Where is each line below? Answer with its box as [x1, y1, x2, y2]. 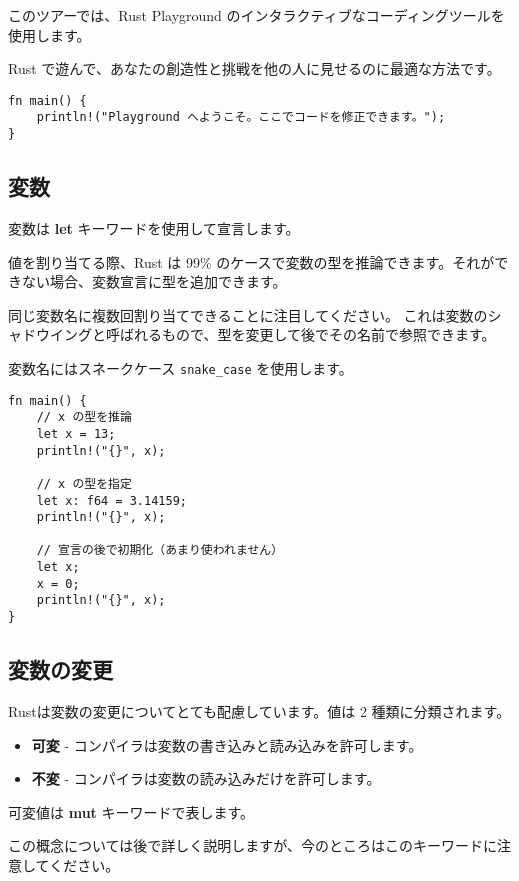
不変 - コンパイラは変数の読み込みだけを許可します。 [31, 768, 381, 789]
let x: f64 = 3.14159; [36, 493, 187, 508]
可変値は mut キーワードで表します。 [8, 801, 255, 822]
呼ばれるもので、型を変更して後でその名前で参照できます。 [105, 324, 496, 345]
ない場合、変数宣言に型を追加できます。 [21, 271, 287, 292]
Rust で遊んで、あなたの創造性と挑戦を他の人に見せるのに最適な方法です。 [8, 58, 501, 79]
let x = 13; [36, 426, 116, 441]
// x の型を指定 [36, 476, 132, 491]
